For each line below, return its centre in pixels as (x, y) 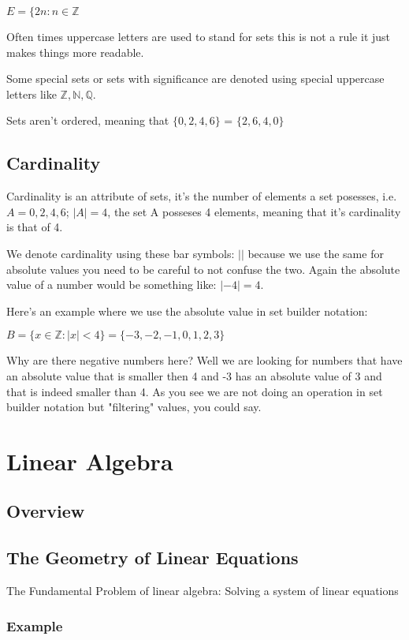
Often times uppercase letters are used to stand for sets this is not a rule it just (199, 36)
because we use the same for (316, 253)
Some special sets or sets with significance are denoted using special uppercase (195, 79)
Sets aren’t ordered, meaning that (88, 120)
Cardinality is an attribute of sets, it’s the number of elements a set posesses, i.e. (202, 196)
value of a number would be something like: (112, 284)
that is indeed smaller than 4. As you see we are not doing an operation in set (195, 391)
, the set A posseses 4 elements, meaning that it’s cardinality (254, 211)
